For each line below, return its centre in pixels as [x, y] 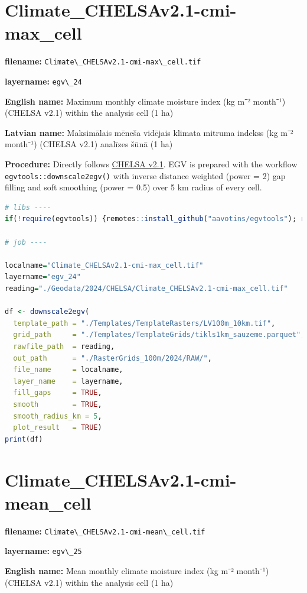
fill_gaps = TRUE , [58, 393]
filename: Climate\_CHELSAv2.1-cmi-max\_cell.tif [103, 61]
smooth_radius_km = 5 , [58, 416]
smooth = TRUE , [58, 404]
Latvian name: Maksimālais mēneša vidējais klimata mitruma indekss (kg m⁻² [149, 132]
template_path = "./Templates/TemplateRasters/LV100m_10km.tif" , [144, 323]
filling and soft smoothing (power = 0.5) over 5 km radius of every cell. [133, 187]
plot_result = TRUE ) [58, 428]
